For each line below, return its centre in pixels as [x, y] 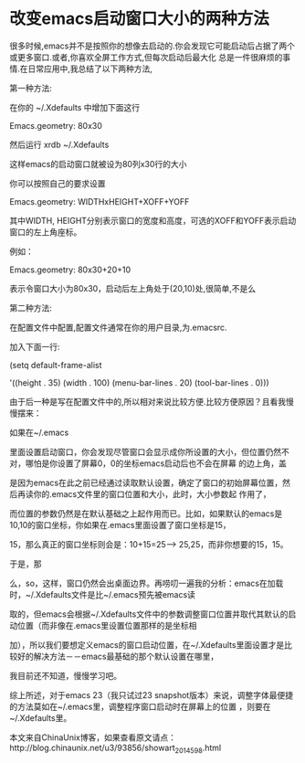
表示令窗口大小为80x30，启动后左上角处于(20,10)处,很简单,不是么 [133, 288]
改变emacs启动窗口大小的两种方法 [139, 19]
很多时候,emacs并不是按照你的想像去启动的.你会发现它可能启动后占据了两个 [152, 46]
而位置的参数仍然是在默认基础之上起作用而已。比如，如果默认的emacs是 [146, 514]
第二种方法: [31, 308]
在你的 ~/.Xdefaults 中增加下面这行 [75, 107]
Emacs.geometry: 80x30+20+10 [70, 270]
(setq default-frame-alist [56, 365]
